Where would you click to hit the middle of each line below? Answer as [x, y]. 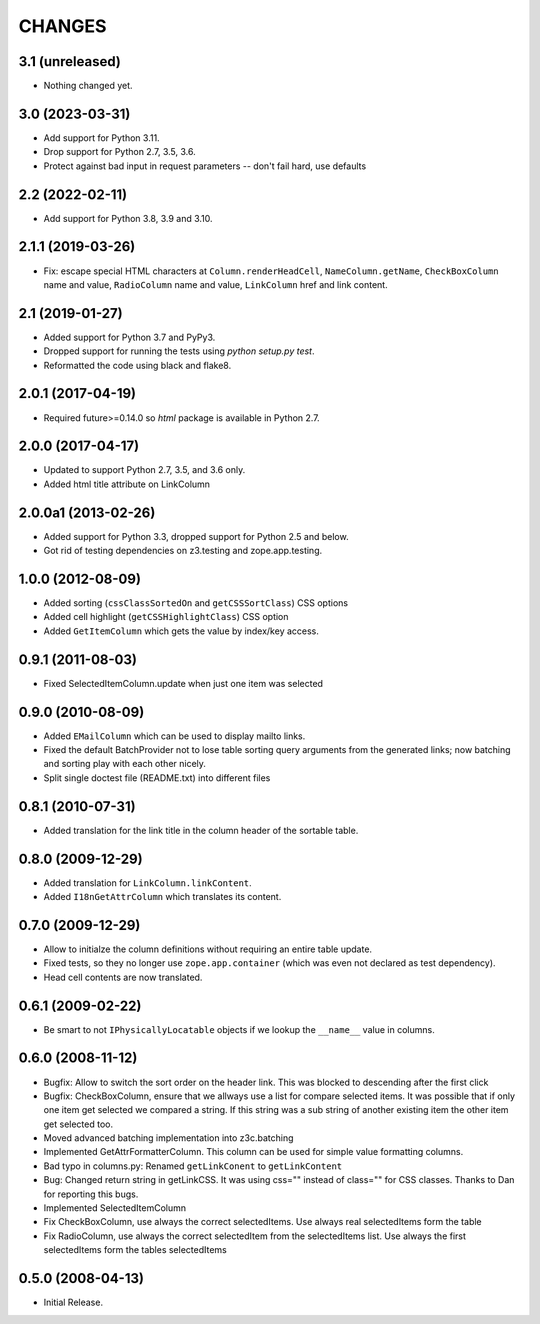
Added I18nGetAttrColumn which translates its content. [162, 897]
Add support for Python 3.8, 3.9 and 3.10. [128, 218]
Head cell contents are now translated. [123, 977]
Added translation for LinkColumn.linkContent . [147, 882]
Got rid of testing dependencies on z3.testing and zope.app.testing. [183, 551]
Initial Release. [73, 1302]
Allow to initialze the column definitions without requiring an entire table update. [208, 949]
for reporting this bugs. [91, 1194]
